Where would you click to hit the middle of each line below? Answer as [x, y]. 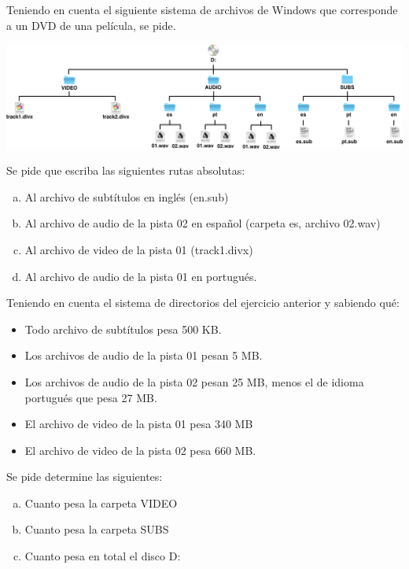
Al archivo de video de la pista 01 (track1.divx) [139, 249]
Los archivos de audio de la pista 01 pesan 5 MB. [144, 355]
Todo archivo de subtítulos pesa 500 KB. [123, 329]
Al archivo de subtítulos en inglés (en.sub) [127, 196]
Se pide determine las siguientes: [85, 477]
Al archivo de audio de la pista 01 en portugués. [141, 276]
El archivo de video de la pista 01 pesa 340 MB [139, 424]
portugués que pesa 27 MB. [91, 397]
